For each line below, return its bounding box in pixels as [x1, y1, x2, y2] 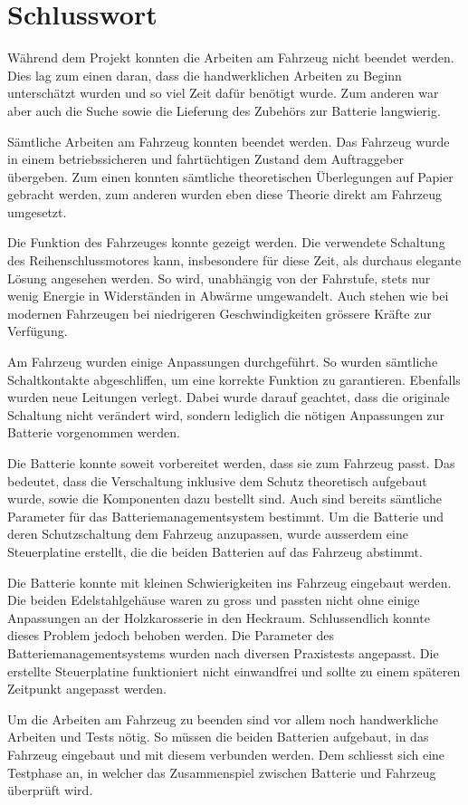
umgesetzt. [7, 202, 67, 221]
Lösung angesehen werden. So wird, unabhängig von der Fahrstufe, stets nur [7, 268, 431, 287]
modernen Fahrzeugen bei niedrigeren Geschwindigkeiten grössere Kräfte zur [7, 303, 432, 322]
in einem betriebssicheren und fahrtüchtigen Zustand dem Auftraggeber [7, 149, 404, 168]
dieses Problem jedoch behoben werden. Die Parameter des [7, 626, 335, 645]
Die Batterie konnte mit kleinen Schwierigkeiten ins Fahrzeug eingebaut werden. [7, 572, 452, 591]
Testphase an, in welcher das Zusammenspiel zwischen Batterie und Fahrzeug [7, 762, 436, 781]
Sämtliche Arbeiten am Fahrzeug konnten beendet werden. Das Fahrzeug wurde [7, 131, 450, 150]
